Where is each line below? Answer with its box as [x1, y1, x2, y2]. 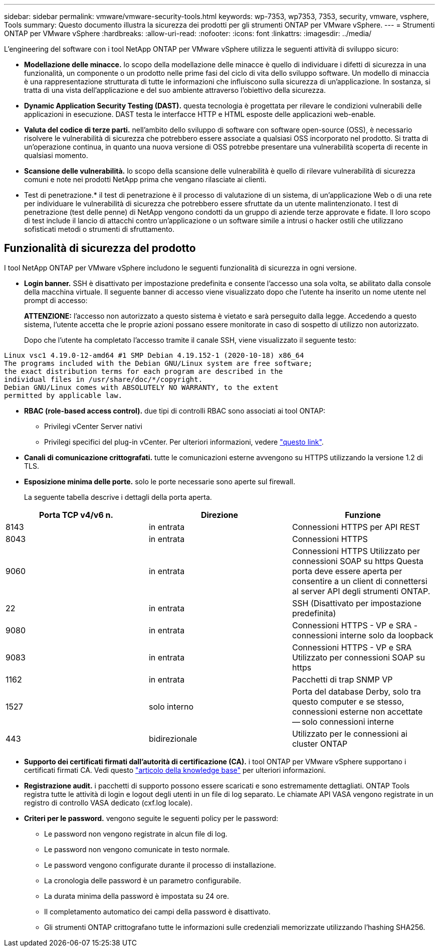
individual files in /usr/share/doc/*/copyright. [4, 375, 203, 383]
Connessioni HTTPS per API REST [292, 521, 420, 532]
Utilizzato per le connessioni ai [292, 728, 407, 739]
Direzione [200, 509, 238, 520]
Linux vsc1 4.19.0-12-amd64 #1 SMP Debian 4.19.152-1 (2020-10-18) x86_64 [4, 351, 304, 359]
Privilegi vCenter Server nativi [44, 422, 142, 431]
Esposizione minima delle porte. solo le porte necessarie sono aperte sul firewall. [24, 477, 295, 486]
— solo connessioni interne [292, 716, 394, 727]
